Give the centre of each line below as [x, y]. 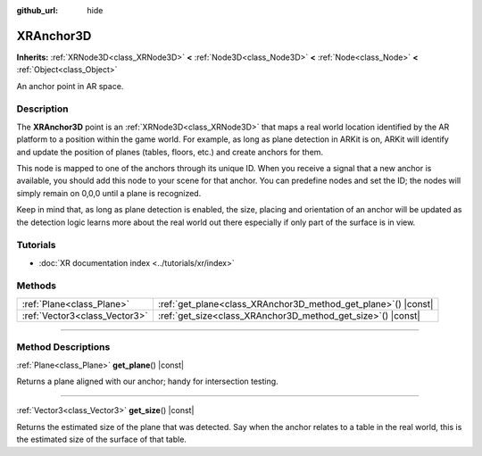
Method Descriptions [63, 347]
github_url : [37, 10]
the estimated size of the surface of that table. [102, 439]
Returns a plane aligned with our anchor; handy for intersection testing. [147, 381]
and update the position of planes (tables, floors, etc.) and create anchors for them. [170, 152]
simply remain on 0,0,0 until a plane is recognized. [109, 193]
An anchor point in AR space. [70, 86]
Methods [37, 286]
